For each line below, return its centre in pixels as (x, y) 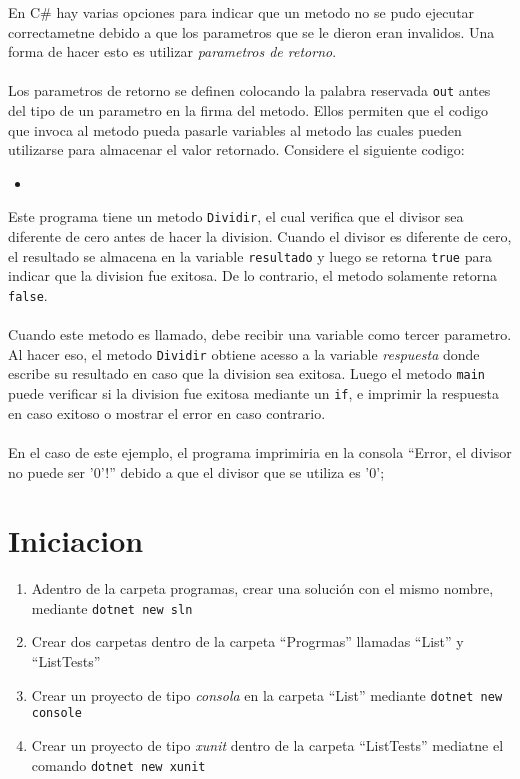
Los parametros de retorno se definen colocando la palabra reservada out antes (249, 90)
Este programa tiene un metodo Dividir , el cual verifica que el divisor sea (236, 216)
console (56, 713)
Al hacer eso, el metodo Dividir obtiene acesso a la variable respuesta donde (244, 353)
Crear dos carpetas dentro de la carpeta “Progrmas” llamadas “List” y (247, 641)
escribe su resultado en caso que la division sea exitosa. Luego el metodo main (247, 373)
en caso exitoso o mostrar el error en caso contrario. (167, 412)
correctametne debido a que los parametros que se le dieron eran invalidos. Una (251, 31)
